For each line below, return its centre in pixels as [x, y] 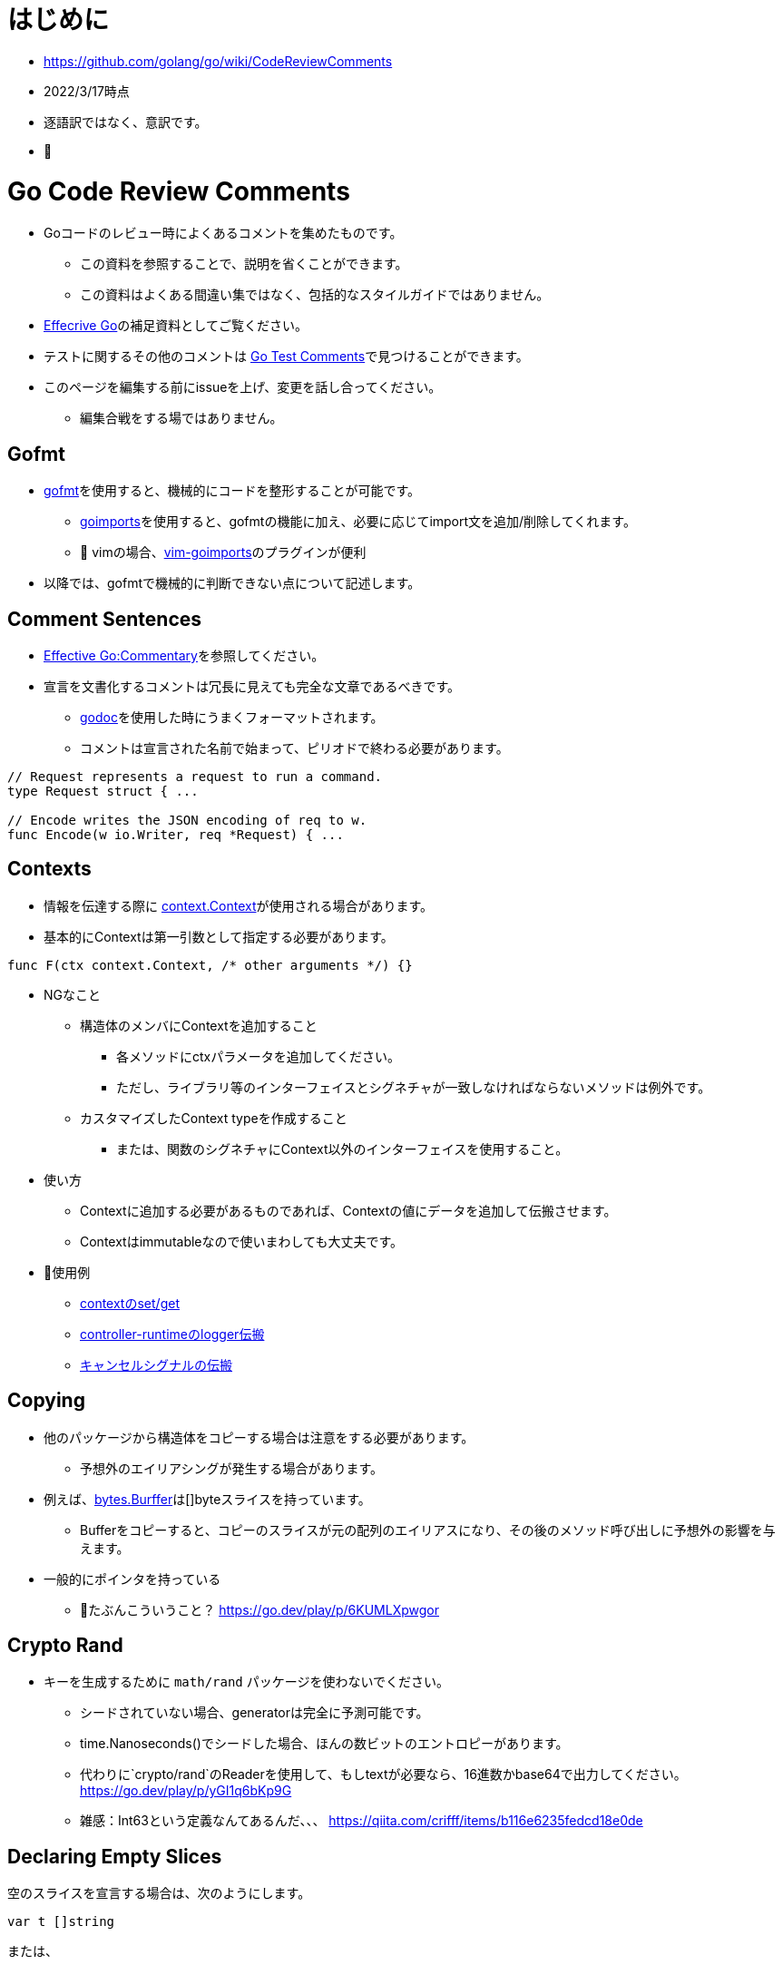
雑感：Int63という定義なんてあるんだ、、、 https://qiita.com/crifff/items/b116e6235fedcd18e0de [362, 1821]
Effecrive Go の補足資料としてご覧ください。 [176, 326]
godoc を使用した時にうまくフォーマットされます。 [232, 717]
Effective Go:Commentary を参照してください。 [184, 655]
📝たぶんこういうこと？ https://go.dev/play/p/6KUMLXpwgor [259, 1609]
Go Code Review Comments [179, 191]
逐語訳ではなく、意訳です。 [126, 122]
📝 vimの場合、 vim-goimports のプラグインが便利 [223, 552]
